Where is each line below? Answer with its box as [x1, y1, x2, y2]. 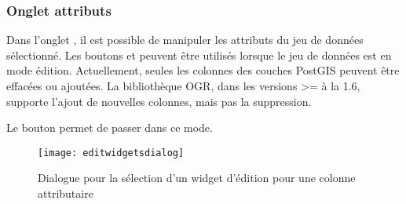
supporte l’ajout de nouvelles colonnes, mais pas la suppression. [6, 93, 312, 109]
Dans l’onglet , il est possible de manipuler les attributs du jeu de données [6, 31, 364, 48]
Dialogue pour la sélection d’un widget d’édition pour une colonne [38, 169, 356, 186]
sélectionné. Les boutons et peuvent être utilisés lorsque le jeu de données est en [6, 46, 392, 63]
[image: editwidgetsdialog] [38, 147, 185, 158]
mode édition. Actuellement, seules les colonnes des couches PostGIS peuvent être [6, 62, 400, 78]
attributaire [38, 185, 93, 202]
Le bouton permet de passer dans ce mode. [6, 119, 213, 136]
